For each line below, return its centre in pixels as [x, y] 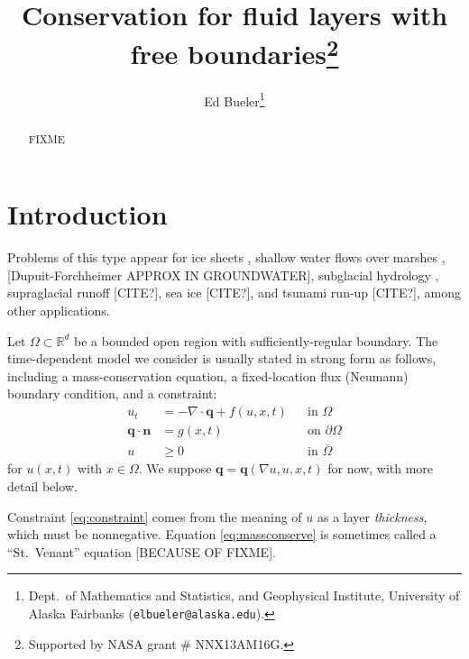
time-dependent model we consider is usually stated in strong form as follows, [222, 358]
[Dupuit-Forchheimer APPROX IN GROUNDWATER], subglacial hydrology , [223, 275]
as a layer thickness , [372, 516]
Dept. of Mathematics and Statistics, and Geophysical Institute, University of [244, 595]
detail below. [42, 485]
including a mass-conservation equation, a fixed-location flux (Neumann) [208, 375]
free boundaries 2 [234, 52]
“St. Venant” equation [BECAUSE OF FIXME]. [142, 551]
